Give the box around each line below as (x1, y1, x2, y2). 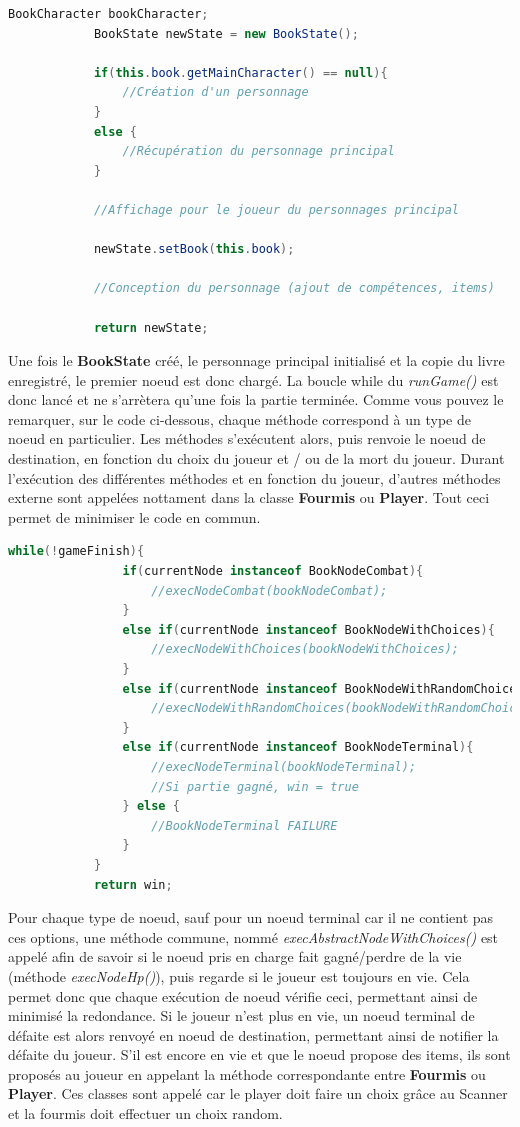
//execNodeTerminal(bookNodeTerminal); (151, 759, 417, 774)
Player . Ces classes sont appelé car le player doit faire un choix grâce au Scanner (8, 1083, 508, 1104)
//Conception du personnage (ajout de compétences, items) (93, 281, 495, 296)
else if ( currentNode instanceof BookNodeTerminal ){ (122, 740, 474, 755)
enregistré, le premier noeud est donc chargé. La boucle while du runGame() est (8, 369, 499, 390)
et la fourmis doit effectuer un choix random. (8, 1103, 283, 1124)
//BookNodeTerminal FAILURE (151, 818, 338, 833)
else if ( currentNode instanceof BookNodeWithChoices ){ (122, 622, 495, 637)
